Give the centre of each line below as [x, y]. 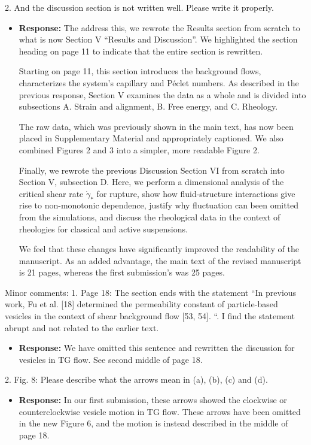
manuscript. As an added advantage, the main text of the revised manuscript [160, 260]
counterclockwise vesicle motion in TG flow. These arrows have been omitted [160, 411]
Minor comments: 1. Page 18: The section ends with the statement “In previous [151, 292]
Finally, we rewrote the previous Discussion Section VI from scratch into [152, 170]
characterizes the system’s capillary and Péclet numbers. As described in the [159, 82]
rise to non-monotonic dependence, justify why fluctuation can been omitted [159, 205]
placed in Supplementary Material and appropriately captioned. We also [151, 138]
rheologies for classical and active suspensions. [103, 228]
